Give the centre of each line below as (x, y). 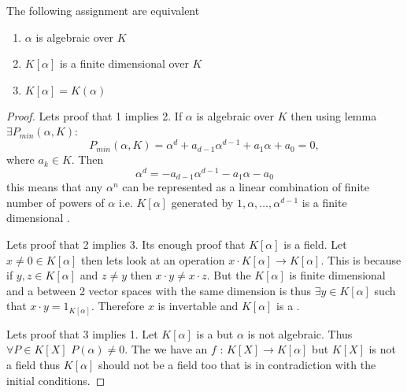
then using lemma (334, 115)
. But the (229, 275)
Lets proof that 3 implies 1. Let (82, 333)
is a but (215, 333)
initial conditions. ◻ (56, 380)
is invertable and (198, 306)
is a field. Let (315, 244)
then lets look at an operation (153, 259)
